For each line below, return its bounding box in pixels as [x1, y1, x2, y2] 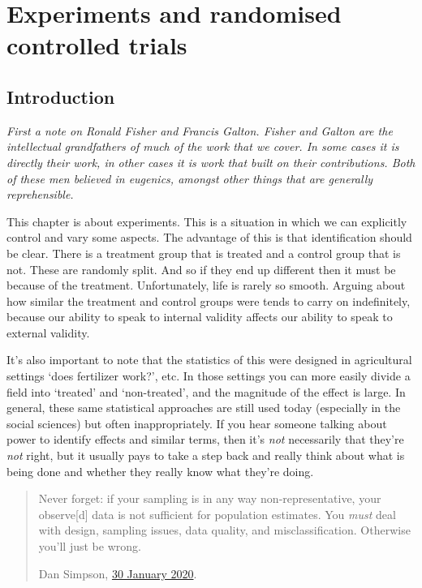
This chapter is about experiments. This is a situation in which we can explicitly [6, 212, 407, 230]
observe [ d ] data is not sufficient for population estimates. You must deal [38, 505, 396, 522]
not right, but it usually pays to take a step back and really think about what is [6, 447, 405, 464]
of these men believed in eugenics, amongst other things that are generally [6, 170, 373, 187]
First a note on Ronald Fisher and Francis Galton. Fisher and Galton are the [6, 122, 393, 139]
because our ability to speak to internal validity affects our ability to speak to [6, 308, 393, 325]
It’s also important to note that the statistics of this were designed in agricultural [6, 351, 412, 368]
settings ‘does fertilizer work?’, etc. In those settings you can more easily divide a [6, 367, 411, 384]
